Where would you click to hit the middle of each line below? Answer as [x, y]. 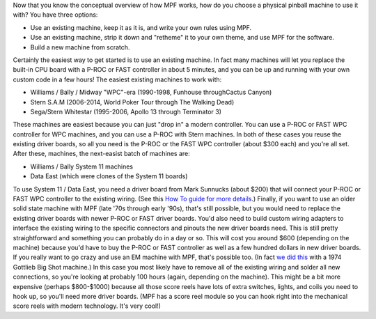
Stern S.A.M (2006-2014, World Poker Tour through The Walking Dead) [132, 102]
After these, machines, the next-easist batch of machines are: [102, 154]
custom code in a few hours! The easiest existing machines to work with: [117, 79]
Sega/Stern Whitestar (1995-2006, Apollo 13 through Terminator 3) [126, 111]
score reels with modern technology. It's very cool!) [87, 306]
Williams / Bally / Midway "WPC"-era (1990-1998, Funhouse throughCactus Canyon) [151, 92]
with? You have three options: [55, 15]
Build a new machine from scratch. [80, 47]
